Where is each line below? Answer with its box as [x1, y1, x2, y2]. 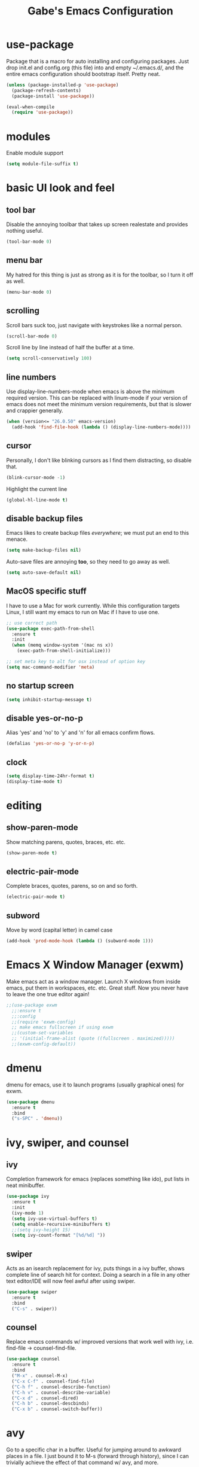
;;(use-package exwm [6, 1002, 58, 1008]
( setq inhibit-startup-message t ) [6, 696, 93, 702]
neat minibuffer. [6, 1182, 45, 1189]
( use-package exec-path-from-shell [6, 625, 95, 632]
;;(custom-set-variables [11, 1030, 74, 1036]
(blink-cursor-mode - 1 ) [6, 474, 66, 480]
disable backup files [6, 513, 83, 524]
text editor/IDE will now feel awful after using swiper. [6, 1277, 136, 1285]
